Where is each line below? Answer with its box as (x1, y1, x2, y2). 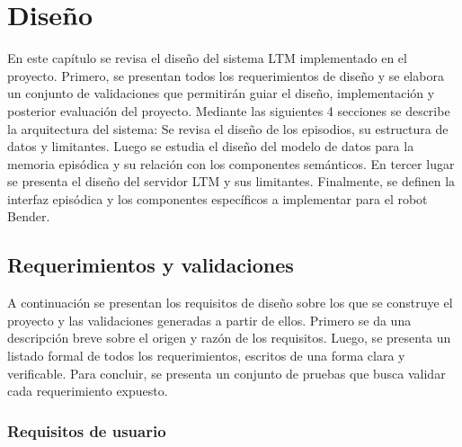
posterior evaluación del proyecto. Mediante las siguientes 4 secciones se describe (7, 101, 450, 120)
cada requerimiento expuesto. (7, 381, 168, 400)
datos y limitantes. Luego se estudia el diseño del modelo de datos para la (7, 137, 414, 156)
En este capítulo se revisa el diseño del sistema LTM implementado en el (7, 49, 407, 67)
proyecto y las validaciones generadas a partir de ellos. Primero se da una (7, 310, 412, 329)
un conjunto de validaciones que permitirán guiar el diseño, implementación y (7, 84, 435, 103)
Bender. (7, 207, 50, 226)
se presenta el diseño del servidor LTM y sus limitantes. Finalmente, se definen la (7, 172, 456, 191)
